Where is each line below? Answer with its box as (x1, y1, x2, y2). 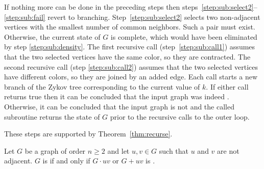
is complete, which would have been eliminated (110, 31, 257, 42)
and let (107, 145, 130, 156)
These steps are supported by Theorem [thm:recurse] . (4, 128, 173, 139)
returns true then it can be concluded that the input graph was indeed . (4, 91, 229, 102)
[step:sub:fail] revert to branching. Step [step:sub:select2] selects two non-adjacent (4, 11, 260, 22)
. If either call (206, 81, 249, 92)
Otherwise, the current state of (4, 31, 101, 42)
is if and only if (42, 155, 90, 166)
